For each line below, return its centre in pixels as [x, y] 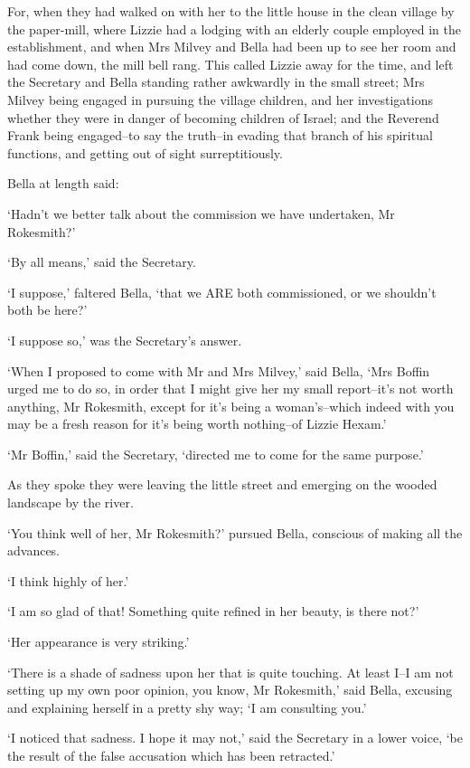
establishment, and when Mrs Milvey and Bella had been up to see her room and [232, 47]
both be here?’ [47, 310]
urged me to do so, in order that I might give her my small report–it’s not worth [230, 389]
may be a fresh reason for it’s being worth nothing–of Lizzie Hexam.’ [197, 424]
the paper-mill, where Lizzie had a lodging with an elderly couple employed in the [234, 28]
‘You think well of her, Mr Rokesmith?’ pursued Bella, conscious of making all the [235, 532]
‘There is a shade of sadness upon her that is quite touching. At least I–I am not [230, 672]
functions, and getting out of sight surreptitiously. [145, 152]
